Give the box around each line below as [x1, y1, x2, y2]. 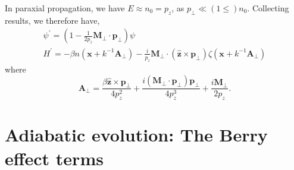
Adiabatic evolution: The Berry [5, 122, 268, 147]
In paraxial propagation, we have [5, 2, 125, 14]
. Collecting [247, 2, 289, 14]
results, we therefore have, [5, 14, 100, 26]
